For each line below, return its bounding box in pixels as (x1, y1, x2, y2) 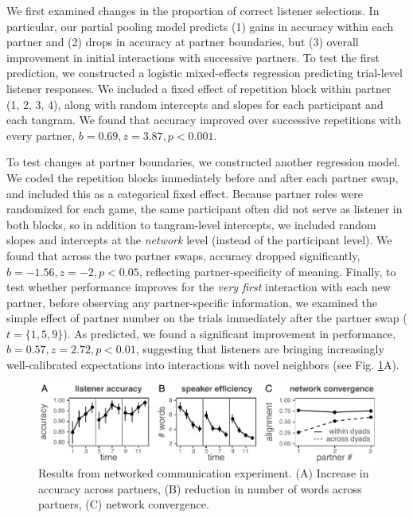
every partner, (6, 127, 76, 143)
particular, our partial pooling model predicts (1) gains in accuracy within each (6, 18, 394, 34)
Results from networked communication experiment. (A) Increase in (38, 465, 369, 481)
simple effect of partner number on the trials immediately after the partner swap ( (6, 310, 407, 326)
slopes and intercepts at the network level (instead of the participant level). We (6, 232, 392, 248)
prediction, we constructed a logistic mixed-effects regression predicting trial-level (6, 64, 403, 81)
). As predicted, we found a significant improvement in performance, (63, 325, 396, 341)
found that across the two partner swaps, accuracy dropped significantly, (6, 247, 360, 263)
